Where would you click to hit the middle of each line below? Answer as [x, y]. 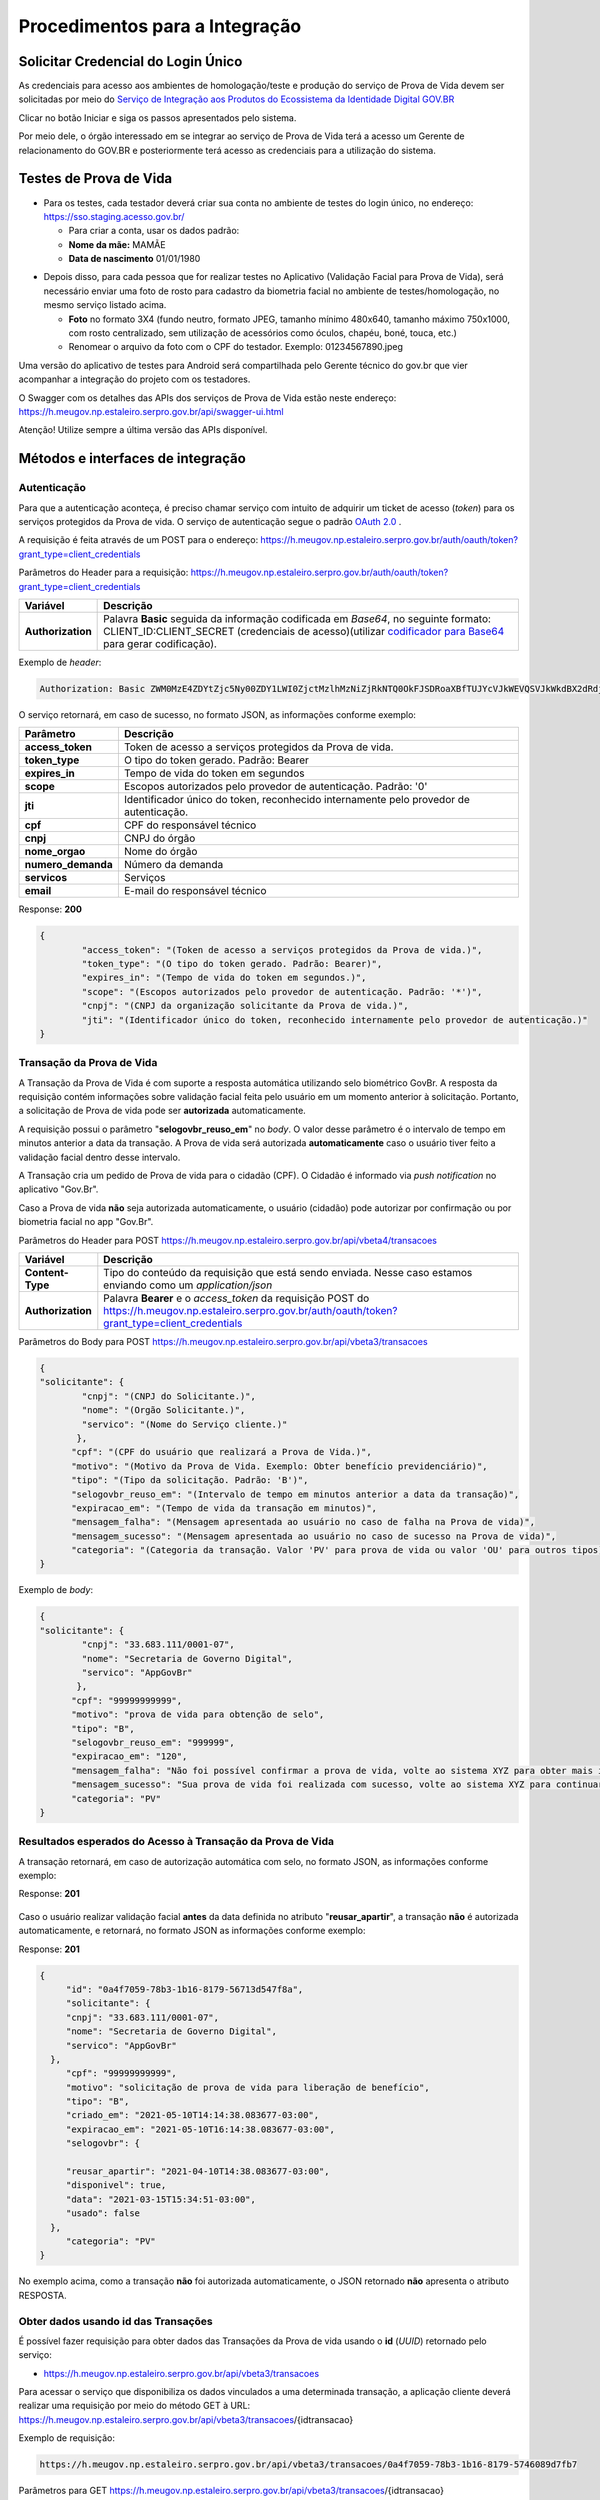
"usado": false [102, 2213]
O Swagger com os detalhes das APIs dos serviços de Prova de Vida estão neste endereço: [207, 397]
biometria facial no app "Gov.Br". [86, 1222]
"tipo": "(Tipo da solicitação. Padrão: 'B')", [190, 1480]
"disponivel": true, [116, 2185]
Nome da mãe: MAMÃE [117, 244]
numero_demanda [69, 865]
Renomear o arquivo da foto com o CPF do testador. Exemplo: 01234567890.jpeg [236, 347]
